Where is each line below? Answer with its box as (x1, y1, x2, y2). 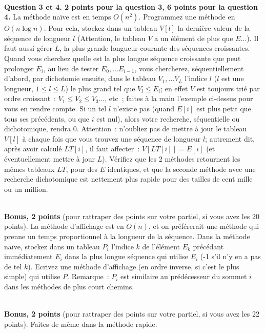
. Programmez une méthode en (138, 11, 235, 22)
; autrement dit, (205, 133, 255, 144)
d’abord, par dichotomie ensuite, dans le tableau (4, 73, 156, 84)
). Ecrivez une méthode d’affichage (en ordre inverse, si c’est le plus (28, 261, 239, 271)
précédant (193, 241, 224, 251)
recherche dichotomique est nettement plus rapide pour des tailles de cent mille (4, 173, 253, 184)
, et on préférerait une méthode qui (148, 221, 259, 231)
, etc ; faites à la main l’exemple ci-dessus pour (105, 93, 253, 104)
